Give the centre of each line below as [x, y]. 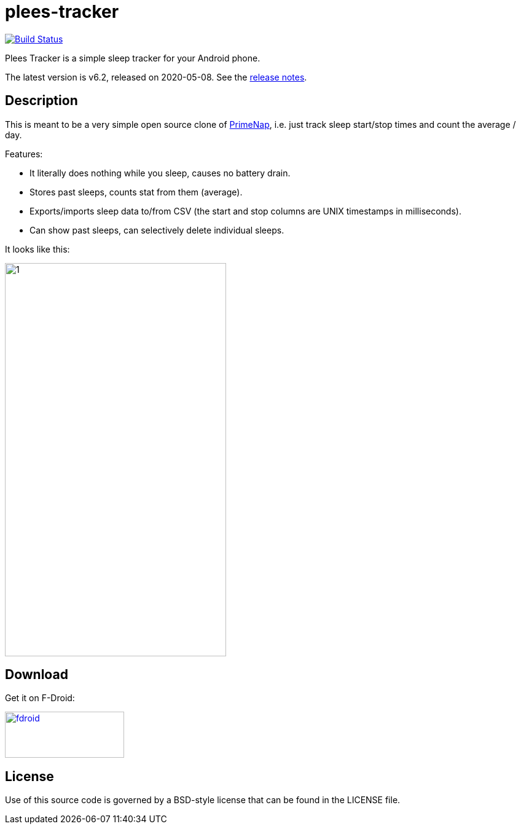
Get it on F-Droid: [40, 698]
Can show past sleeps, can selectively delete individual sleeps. [157, 230]
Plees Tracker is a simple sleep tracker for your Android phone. [133, 58]
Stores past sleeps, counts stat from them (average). [136, 192]
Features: [24, 154]
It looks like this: [37, 249]
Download [37, 675]
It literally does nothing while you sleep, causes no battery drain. [160, 173]
